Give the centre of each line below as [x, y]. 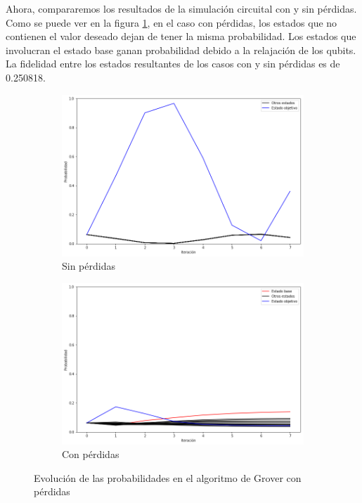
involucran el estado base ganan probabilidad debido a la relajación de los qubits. [181, 50]
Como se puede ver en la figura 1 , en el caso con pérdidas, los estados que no [172, 22]
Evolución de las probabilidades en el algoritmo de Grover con [168, 477]
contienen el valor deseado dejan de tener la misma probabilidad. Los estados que [181, 36]
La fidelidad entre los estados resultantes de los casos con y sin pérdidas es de [173, 64]
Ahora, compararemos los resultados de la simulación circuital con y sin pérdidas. [181, 8]
